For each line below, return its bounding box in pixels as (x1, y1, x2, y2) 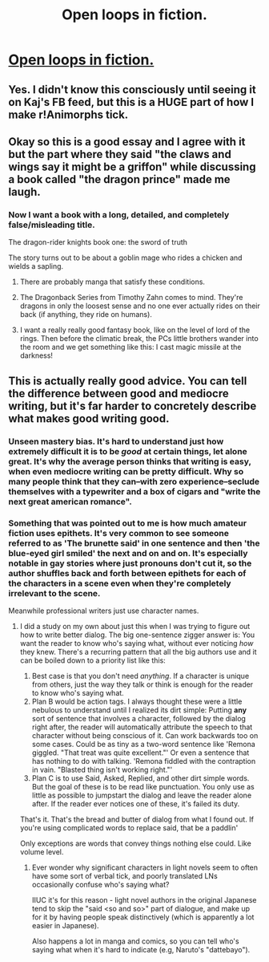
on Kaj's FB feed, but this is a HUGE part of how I (8, 95, 255, 109)
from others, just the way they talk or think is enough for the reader (31, 680, 254, 689)
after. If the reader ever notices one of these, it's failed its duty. (31, 798, 240, 808)
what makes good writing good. (8, 412, 170, 425)
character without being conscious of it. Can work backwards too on (31, 730, 259, 740)
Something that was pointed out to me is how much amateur (8, 518, 247, 529)
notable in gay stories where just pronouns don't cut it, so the (8, 558, 252, 569)
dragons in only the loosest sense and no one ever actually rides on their (19, 301, 260, 311)
